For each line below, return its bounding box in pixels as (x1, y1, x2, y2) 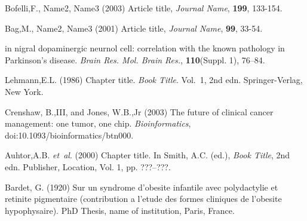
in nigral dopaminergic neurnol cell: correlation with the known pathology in (5, 42, 285, 54)
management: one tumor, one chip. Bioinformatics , (5, 117, 191, 130)
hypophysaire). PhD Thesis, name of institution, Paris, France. (5, 204, 235, 216)
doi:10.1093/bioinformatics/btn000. (5, 128, 134, 141)
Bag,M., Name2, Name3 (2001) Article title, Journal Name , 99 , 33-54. (5, 22, 263, 34)
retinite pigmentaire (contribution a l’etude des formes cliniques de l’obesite (5, 192, 282, 205)
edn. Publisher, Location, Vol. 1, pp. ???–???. (5, 160, 171, 173)
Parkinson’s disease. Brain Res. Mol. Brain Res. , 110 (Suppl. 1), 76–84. (5, 53, 265, 66)
